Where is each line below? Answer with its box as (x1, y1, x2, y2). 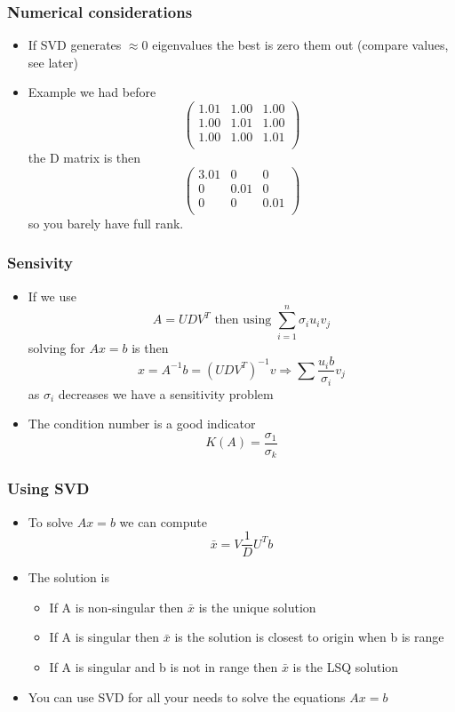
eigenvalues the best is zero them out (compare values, (152, 36, 449, 54)
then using (214, 314, 272, 327)
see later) (28, 52, 78, 71)
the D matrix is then (28, 148, 141, 167)
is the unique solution (198, 597, 316, 616)
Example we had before (28, 83, 156, 101)
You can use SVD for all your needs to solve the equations (28, 687, 346, 706)
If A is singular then (49, 628, 160, 646)
